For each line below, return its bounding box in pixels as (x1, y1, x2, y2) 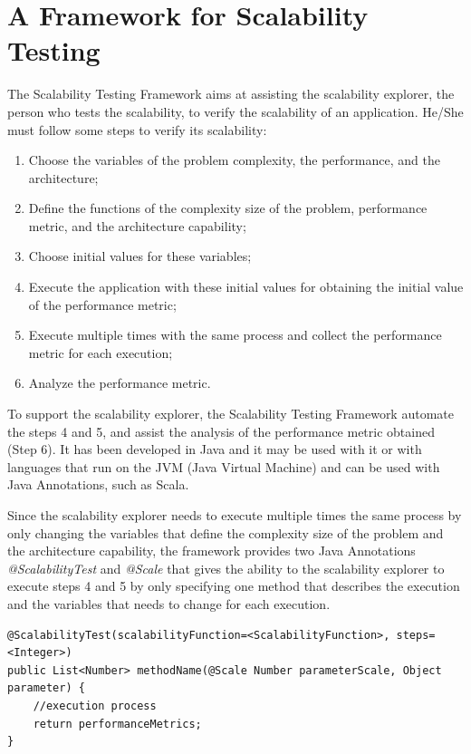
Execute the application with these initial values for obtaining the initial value (28, 277, 464, 296)
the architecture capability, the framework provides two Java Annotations (7, 541, 416, 560)
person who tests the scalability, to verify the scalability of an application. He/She (7, 101, 464, 121)
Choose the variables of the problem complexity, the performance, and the (28, 150, 440, 169)
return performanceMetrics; (33, 717, 202, 730)
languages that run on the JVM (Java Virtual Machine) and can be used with (7, 457, 440, 476)
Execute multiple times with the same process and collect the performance (28, 325, 442, 344)
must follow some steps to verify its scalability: (7, 120, 267, 139)
